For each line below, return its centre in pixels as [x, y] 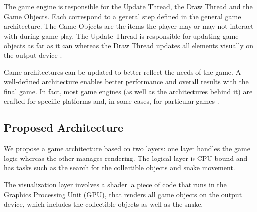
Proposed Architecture [64, 128]
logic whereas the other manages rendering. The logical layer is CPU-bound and [126, 158]
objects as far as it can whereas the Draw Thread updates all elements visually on [129, 45]
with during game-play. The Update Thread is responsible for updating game [121, 35]
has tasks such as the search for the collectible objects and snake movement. [120, 168]
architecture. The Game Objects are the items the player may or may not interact [129, 26]
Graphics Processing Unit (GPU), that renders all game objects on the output [123, 194]
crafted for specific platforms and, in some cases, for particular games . [112, 101]
